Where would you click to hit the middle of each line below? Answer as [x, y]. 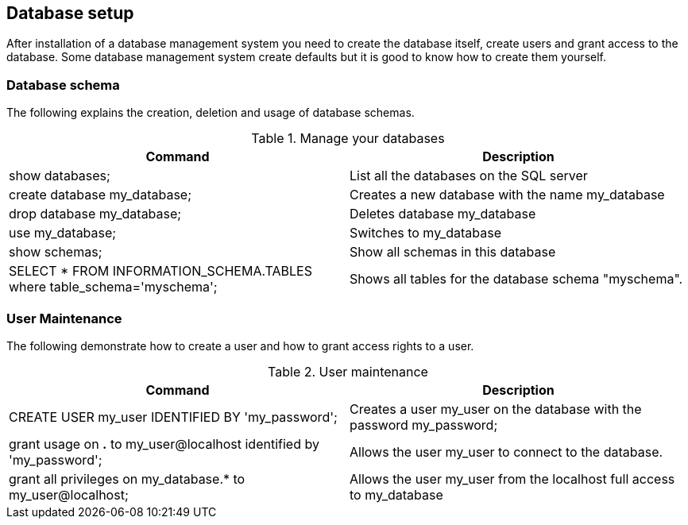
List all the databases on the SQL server [469, 176]
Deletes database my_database [443, 214]
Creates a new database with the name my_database [507, 195]
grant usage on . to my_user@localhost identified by [164, 444]
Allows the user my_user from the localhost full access [512, 479]
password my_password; [424, 425]
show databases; [60, 176]
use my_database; [63, 233]
